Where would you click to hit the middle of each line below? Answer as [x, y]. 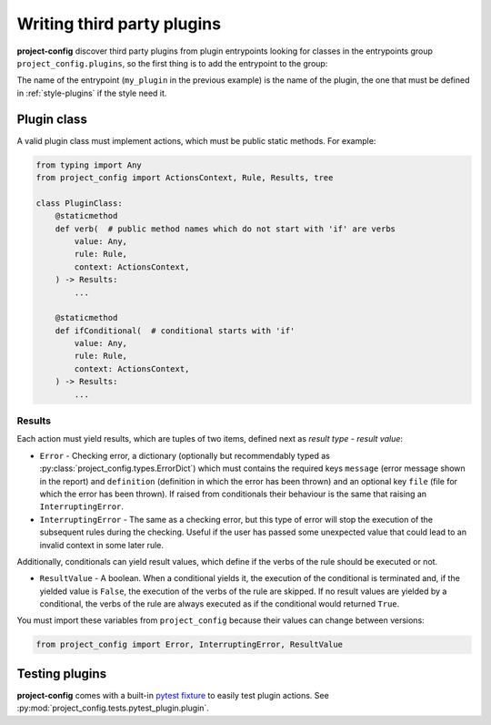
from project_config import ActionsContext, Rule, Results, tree [185, 178]
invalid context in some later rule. [101, 545]
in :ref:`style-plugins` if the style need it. [92, 93]
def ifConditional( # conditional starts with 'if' [175, 331]
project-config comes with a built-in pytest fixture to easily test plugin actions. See [173, 695]
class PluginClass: [79, 203]
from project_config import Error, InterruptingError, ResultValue [190, 645]
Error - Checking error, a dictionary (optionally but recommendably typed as [185, 455]
